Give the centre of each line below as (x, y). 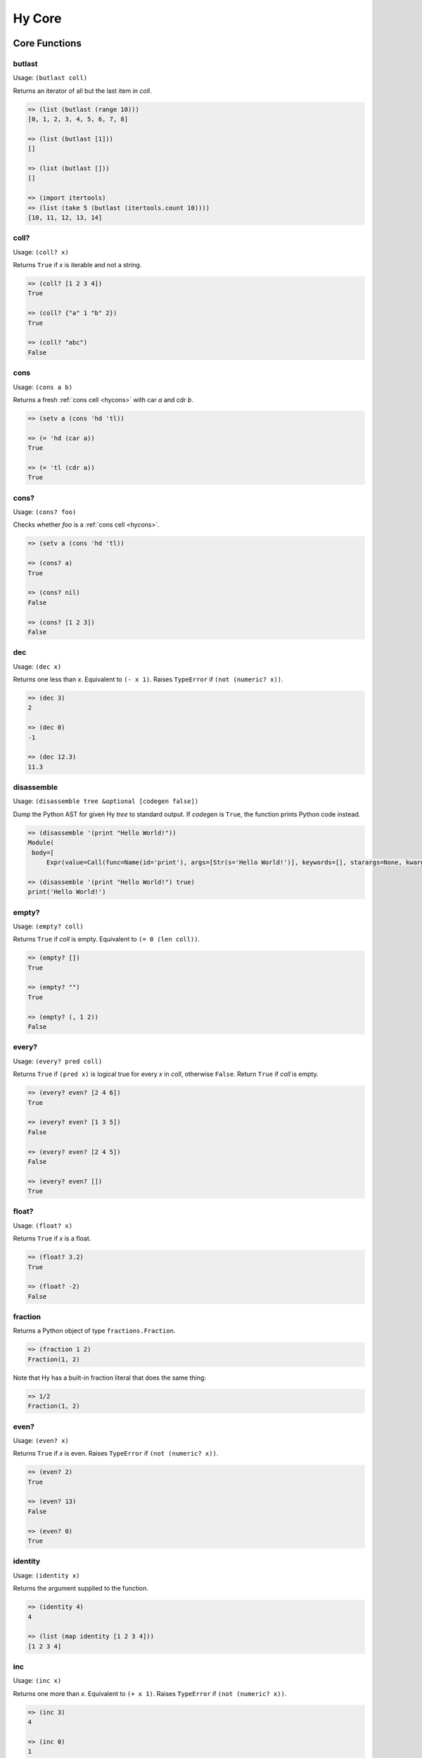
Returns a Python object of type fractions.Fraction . (94, 1331)
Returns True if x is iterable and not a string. (77, 265)
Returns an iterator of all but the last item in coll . (82, 91)
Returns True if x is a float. (52, 1238)
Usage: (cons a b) (43, 387)
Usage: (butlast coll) (50, 78)
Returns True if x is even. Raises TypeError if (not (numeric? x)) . (116, 1454)
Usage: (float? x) (43, 1225)
